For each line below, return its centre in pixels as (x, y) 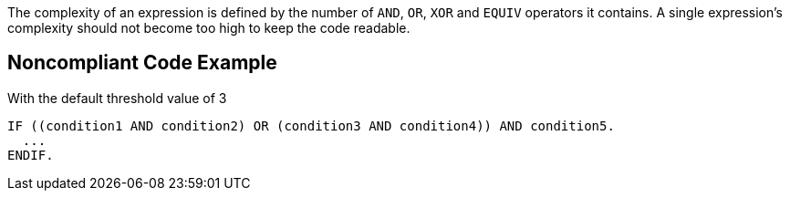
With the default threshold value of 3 (117, 98)
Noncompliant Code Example (142, 63)
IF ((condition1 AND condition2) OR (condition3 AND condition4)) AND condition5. (311, 125)
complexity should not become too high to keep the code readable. (209, 28)
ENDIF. (31, 155)
